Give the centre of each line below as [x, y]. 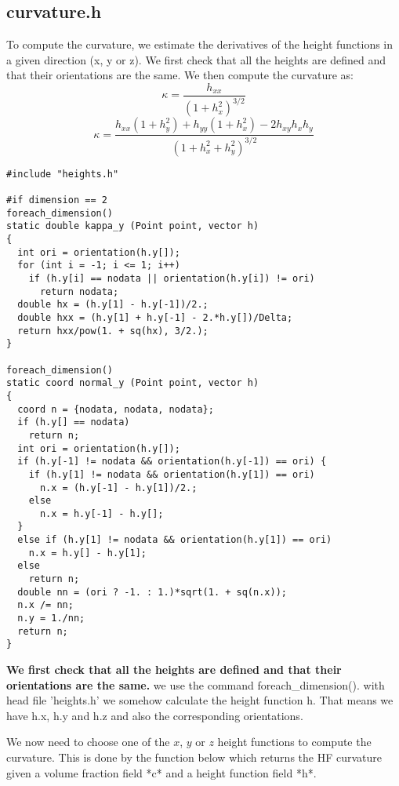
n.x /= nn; [45, 605]
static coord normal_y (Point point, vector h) [133, 383]
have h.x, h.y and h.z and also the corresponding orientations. [155, 715]
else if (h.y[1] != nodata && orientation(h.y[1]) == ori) [175, 540]
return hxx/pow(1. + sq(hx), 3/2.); [113, 331]
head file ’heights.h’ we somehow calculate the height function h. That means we [200, 700]
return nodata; [79, 291]
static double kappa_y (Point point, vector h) [133, 226]
